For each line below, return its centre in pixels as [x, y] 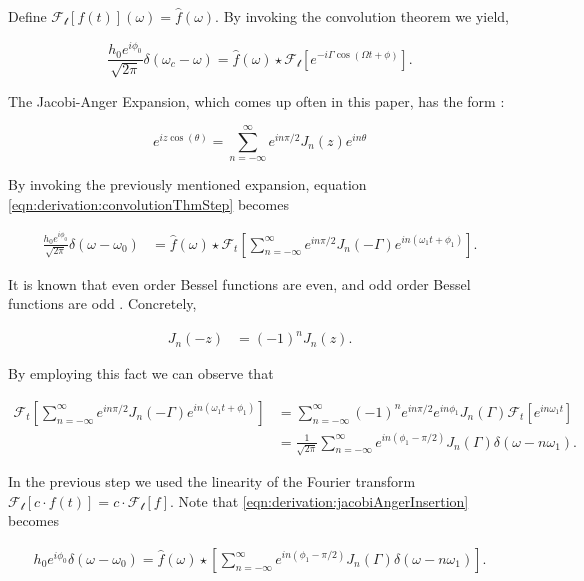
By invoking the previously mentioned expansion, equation [187, 184]
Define [27, 16]
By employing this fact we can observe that [141, 373]
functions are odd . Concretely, [102, 303]
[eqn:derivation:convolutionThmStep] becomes [148, 203]
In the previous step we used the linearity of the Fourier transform [212, 481]
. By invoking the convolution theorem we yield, [362, 16]
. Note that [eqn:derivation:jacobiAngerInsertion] [319, 500]
